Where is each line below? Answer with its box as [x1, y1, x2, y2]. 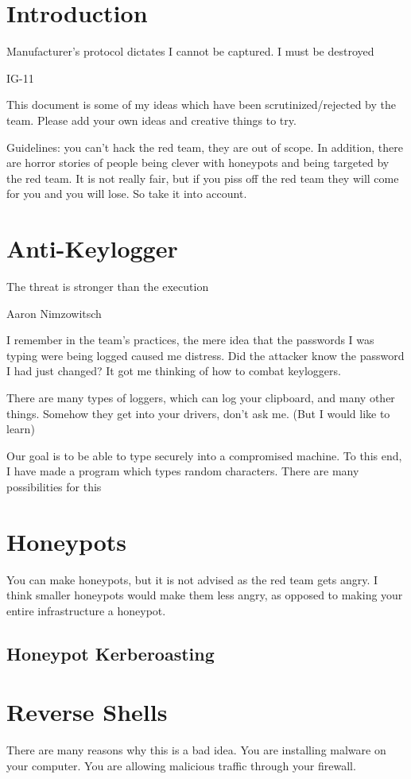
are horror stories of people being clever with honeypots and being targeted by [6, 154, 390, 171]
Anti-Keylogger [6, 232, 178, 265]
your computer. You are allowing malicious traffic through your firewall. [6, 757, 356, 773]
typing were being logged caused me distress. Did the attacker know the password [6, 347, 405, 363]
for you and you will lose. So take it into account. [6, 185, 247, 202]
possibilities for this [6, 478, 102, 494]
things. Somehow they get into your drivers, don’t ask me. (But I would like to [6, 405, 390, 421]
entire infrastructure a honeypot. [6, 602, 166, 618]
